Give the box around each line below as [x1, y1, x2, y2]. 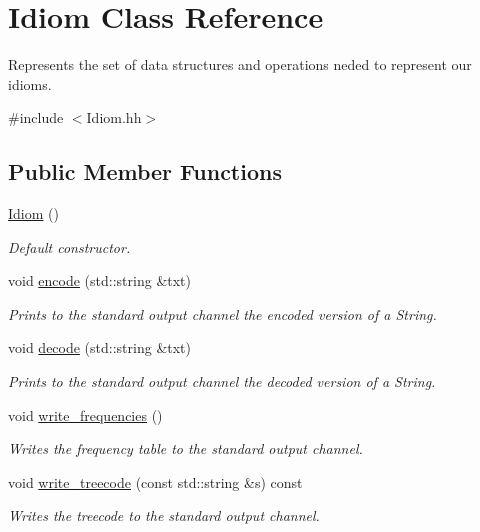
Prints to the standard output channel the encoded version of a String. [8, 303, 437, 324]
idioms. [8, 73, 52, 94]
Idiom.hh [86, 107, 142, 128]
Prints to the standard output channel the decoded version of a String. [8, 371, 436, 392]
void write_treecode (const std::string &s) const [8, 471, 303, 492]
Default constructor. [8, 236, 131, 257]
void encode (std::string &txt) [8, 270, 192, 291]
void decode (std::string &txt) [8, 337, 192, 358]
